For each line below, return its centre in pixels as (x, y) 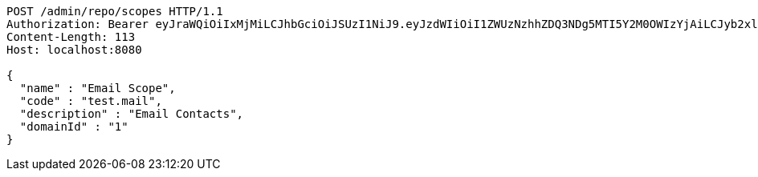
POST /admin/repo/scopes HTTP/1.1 (115, 11)
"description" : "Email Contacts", (132, 114)
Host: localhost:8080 (74, 50)
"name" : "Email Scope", (98, 88)
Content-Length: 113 (71, 37)
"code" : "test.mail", (91, 101)
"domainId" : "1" (74, 127)
